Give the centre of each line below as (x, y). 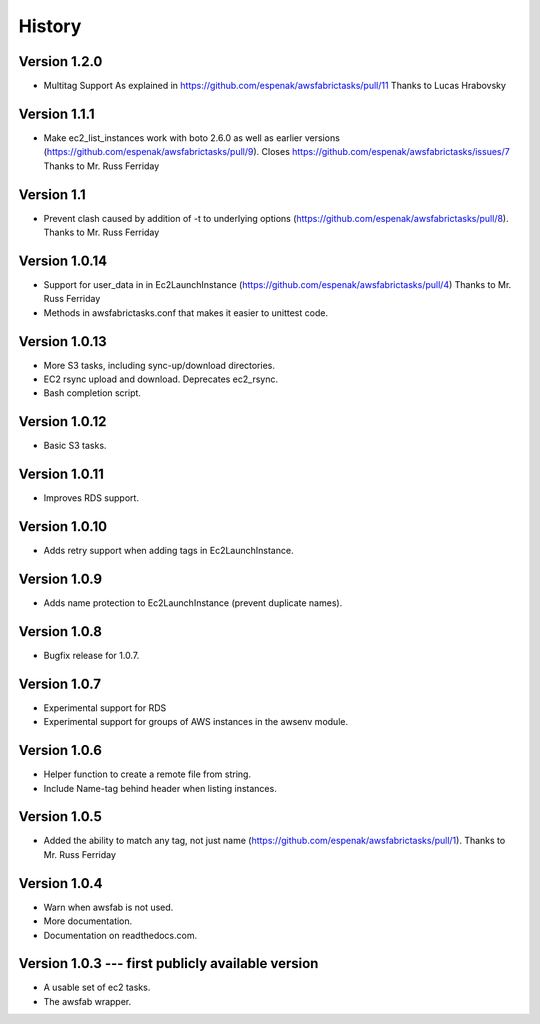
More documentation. (88, 921)
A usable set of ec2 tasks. (97, 987)
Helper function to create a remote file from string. (147, 774)
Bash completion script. (92, 393)
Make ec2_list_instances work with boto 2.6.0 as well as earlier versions (191, 137)
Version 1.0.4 (61, 883)
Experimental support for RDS (105, 707)
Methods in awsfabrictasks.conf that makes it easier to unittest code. (186, 312)
